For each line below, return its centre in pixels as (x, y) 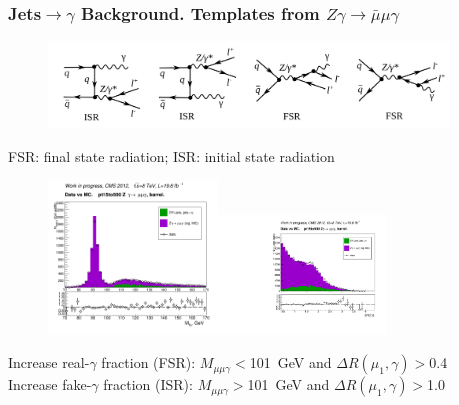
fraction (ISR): (148, 384)
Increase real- (49, 362)
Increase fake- (50, 384)
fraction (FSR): (148, 362)
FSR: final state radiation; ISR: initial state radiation (171, 155)
